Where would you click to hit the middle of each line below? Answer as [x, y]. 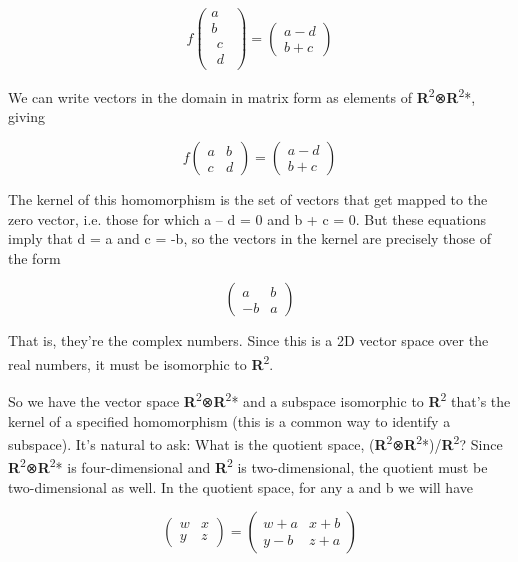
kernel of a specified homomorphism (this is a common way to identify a [229, 420]
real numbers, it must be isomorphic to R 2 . [141, 362]
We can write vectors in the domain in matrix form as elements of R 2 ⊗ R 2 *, [242, 95]
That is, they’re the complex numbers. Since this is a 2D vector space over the [248, 340]
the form [34, 257]
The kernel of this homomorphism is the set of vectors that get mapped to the [248, 199]
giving [26, 116]
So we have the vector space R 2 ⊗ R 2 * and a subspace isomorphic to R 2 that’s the [259, 399]
